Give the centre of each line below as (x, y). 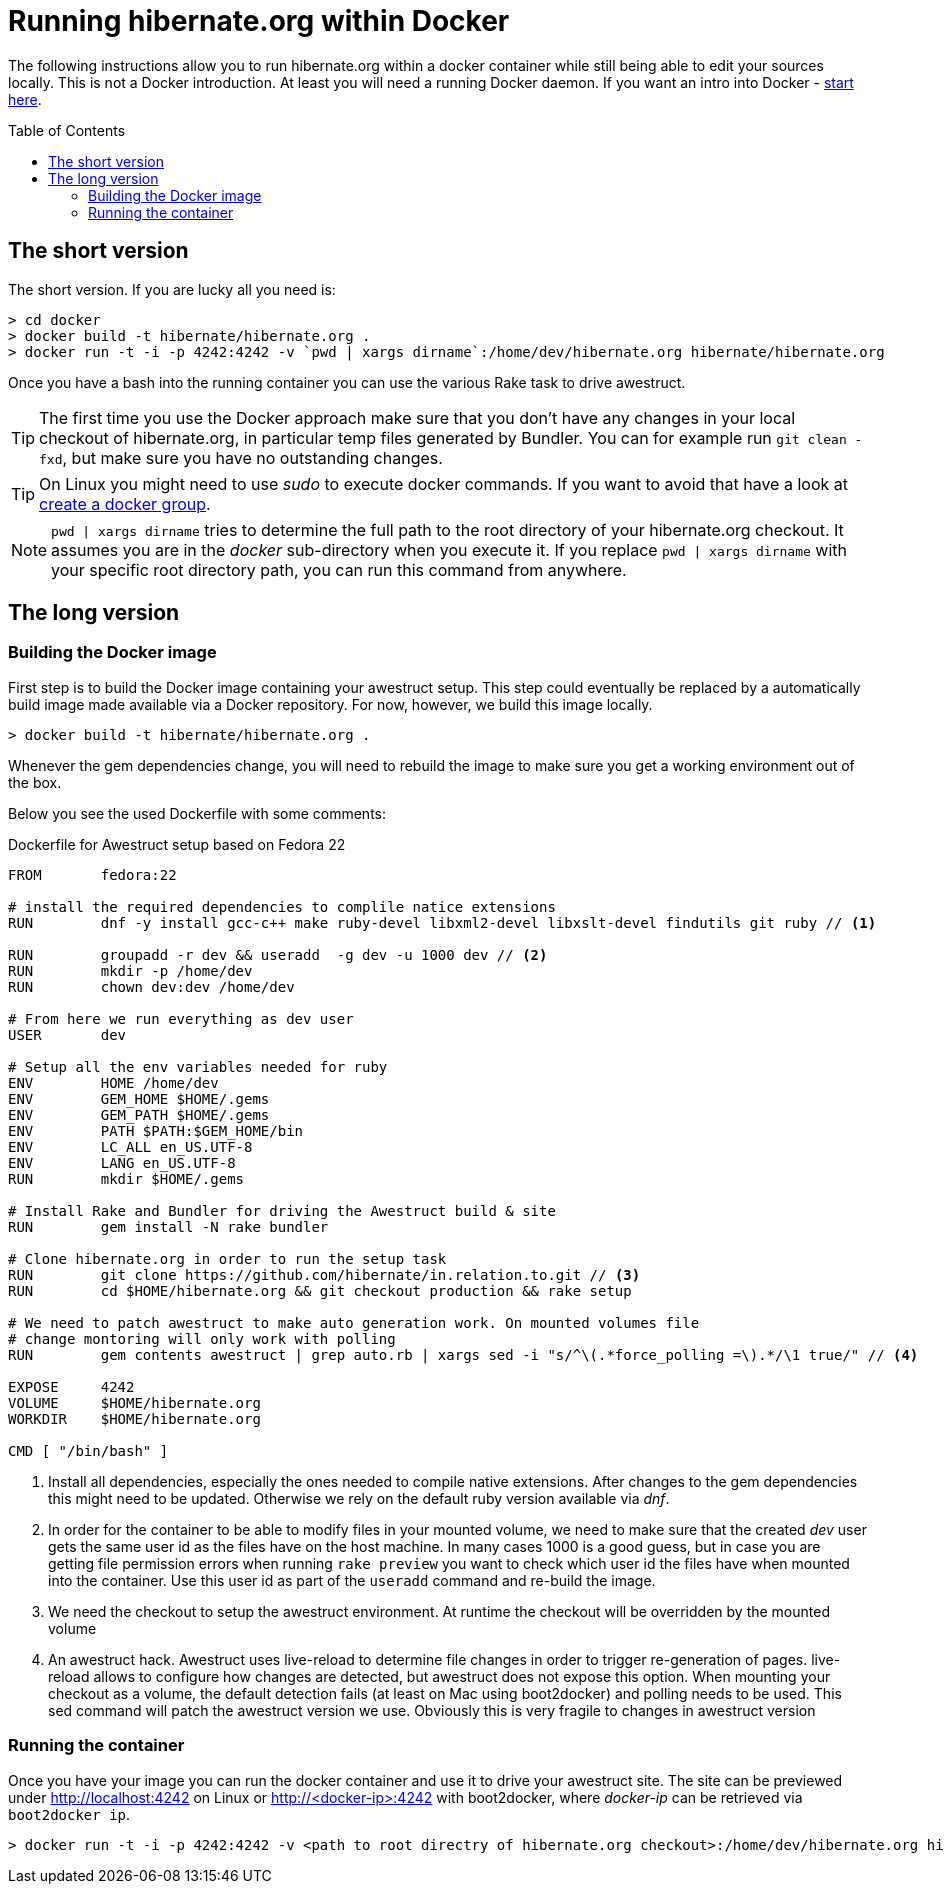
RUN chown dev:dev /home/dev (151, 986)
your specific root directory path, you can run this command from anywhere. (339, 569)
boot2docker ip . (69, 1814)
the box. (35, 782)
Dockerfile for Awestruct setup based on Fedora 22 (177, 844)
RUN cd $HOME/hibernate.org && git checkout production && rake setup (320, 1290)
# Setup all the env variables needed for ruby (198, 1066)
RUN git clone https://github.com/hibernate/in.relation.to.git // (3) (324, 1274)
